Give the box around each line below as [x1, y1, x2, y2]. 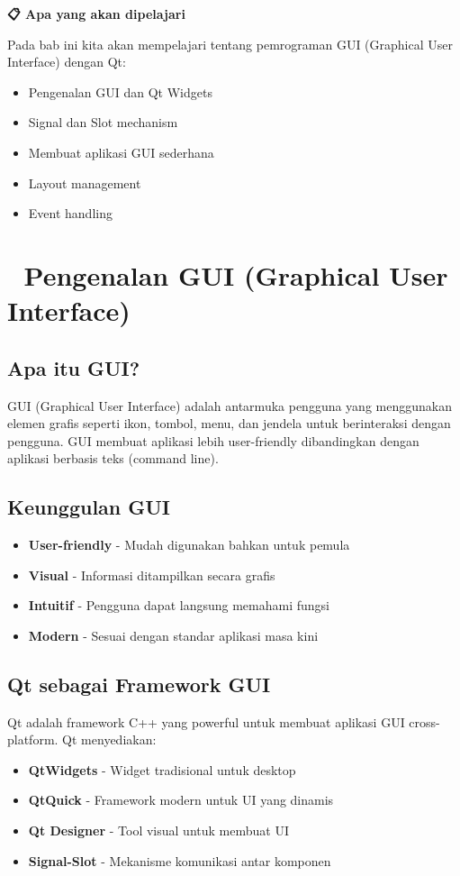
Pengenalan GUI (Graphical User [23, 256, 448, 293]
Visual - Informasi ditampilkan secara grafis [28, 565, 275, 584]
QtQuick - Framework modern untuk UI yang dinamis [28, 790, 334, 809]
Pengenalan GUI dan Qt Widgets [28, 82, 212, 101]
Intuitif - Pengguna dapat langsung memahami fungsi [28, 596, 329, 615]
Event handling [28, 204, 113, 223]
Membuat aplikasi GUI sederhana [28, 142, 214, 161]
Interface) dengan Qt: [7, 52, 126, 71]
